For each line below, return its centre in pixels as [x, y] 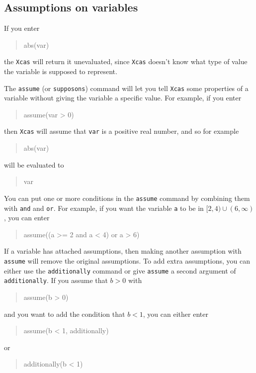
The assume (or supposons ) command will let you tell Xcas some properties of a [126, 88]
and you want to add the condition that [65, 314]
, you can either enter [175, 314]
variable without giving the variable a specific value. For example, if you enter [123, 98]
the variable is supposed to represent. [61, 71]
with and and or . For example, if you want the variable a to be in [104, 208]
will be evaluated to [34, 164]
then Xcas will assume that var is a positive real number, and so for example [122, 131]
